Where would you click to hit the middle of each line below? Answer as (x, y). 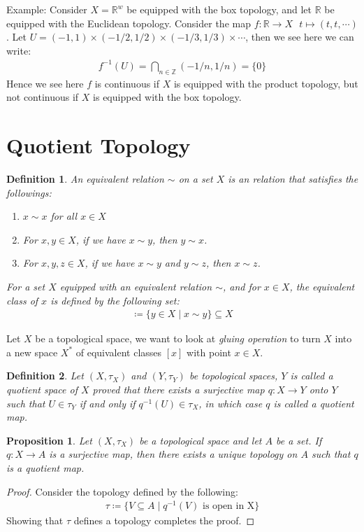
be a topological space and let (201, 440)
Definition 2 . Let (45, 376)
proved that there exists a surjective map (179, 389)
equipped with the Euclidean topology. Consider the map (129, 23)
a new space (32, 352)
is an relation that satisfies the (293, 179)
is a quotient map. (45, 467)
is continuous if (127, 83)
